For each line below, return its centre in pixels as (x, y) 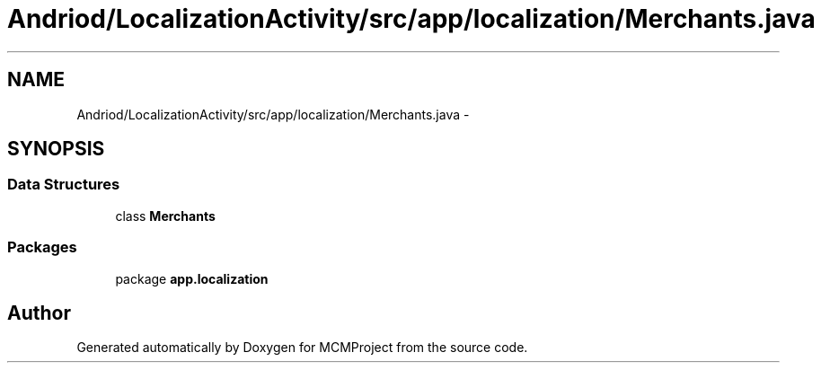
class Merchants (165, 216)
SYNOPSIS (56, 149)
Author (39, 313)
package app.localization (192, 278)
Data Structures (64, 185)
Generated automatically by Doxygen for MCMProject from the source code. (302, 348)
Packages (42, 247)
